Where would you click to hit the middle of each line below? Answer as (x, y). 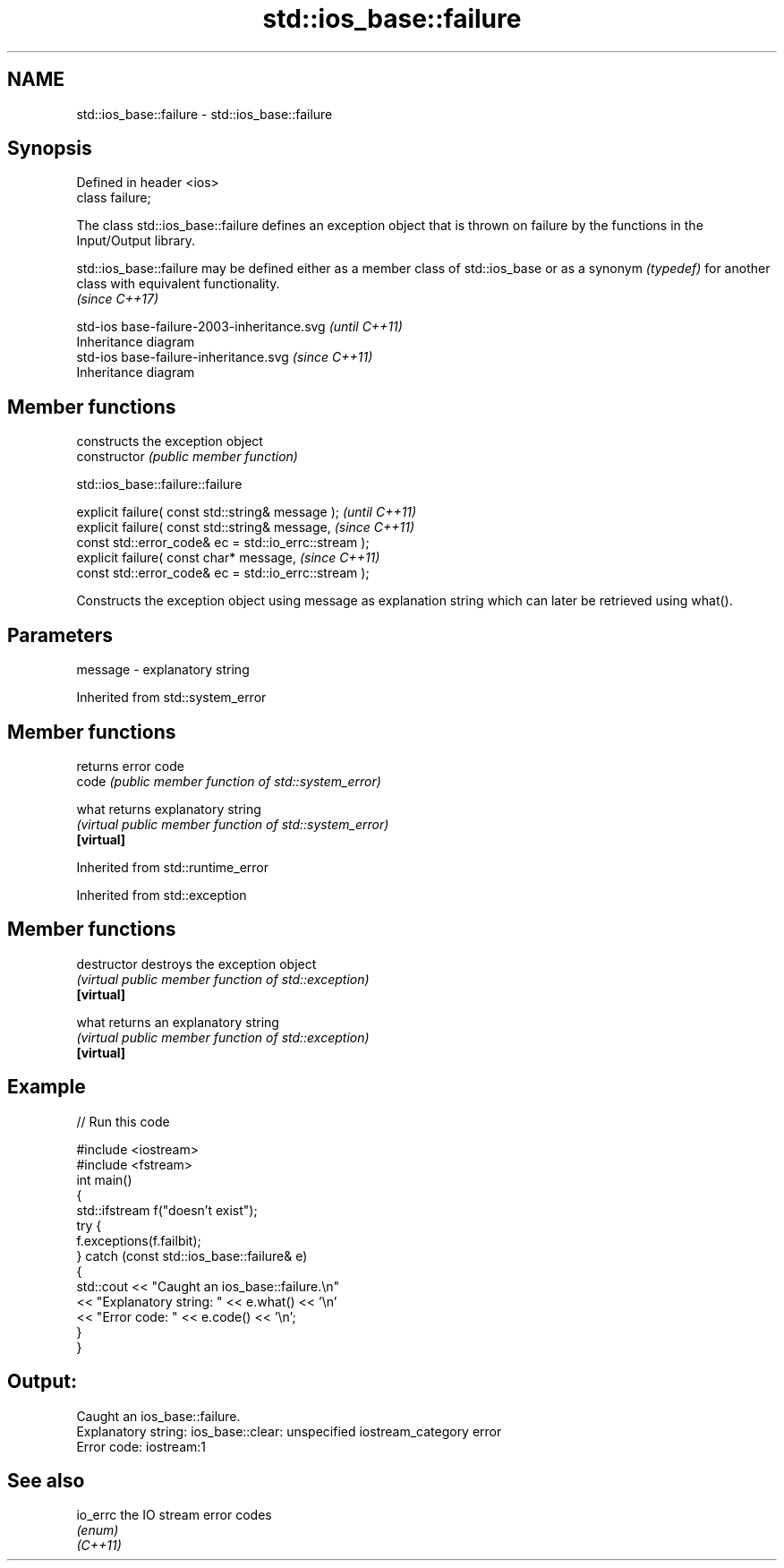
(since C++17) (118, 299)
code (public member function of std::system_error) (229, 781)
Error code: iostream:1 (141, 1446)
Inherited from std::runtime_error (173, 867)
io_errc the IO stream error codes (174, 1515)
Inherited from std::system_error (171, 698)
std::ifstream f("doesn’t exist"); (167, 1210)
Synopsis (50, 149)
